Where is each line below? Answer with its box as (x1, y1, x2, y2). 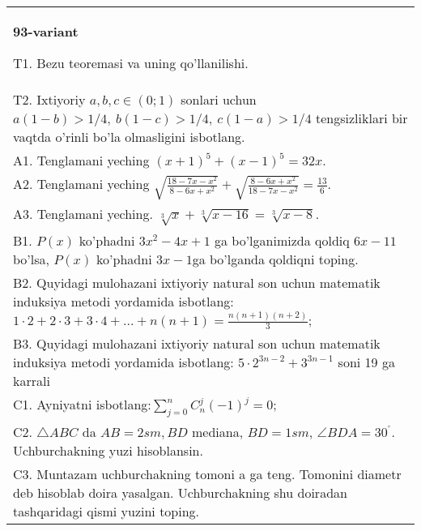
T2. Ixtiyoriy (13, 90, 86, 109)
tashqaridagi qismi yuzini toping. (13, 502, 200, 521)
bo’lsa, (13, 249, 49, 268)
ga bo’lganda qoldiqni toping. (192, 249, 359, 268)
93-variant (13, 22, 79, 41)
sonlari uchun (181, 90, 257, 109)
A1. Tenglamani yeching (13, 151, 150, 169)
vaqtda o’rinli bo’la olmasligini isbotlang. (13, 127, 245, 146)
